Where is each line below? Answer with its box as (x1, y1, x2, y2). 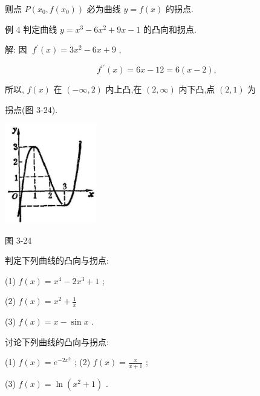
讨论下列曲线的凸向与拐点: (5, 335, 109, 348)
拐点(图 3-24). (5, 103, 58, 115)
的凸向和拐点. (143, 22, 197, 35)
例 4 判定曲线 (5, 22, 57, 35)
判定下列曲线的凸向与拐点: (5, 254, 109, 267)
